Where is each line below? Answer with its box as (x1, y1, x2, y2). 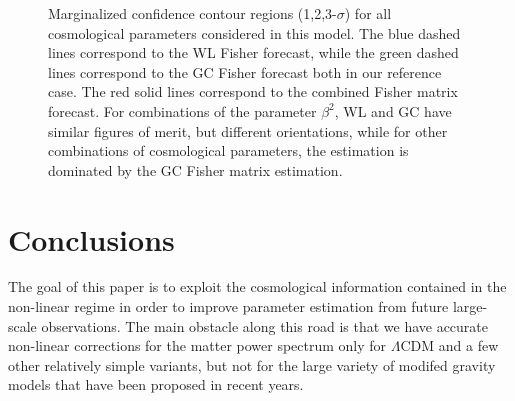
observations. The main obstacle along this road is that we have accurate (41, 315, 489, 336)
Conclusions (8, 218, 175, 259)
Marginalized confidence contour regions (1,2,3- (48, 3, 337, 23)
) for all (344, 3, 392, 23)
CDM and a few (400, 335, 499, 356)
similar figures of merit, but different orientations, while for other (48, 120, 448, 141)
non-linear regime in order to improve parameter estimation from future (8, 296, 449, 317)
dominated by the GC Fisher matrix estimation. (48, 159, 343, 180)
